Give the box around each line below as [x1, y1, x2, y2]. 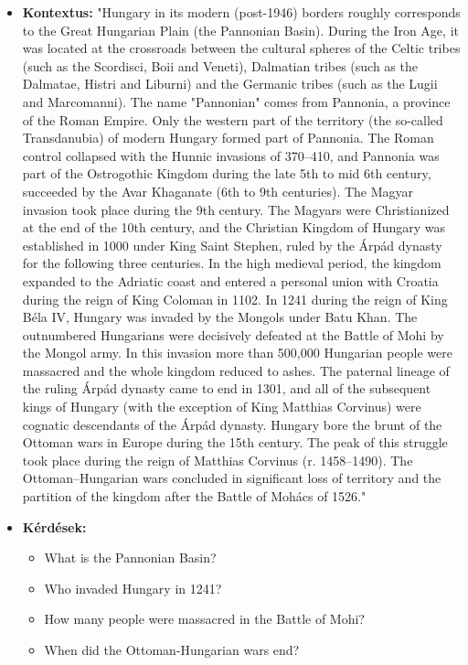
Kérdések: [22, 517, 87, 536]
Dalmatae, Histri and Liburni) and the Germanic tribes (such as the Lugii [22, 74, 438, 93]
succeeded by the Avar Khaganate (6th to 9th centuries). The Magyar [22, 181, 414, 200]
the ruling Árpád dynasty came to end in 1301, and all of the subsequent [22, 379, 431, 398]
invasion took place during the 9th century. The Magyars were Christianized [22, 199, 450, 219]
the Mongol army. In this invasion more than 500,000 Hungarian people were [22, 343, 452, 362]
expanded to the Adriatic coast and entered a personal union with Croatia [22, 271, 439, 290]
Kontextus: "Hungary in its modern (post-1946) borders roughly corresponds [22, 3, 461, 21]
